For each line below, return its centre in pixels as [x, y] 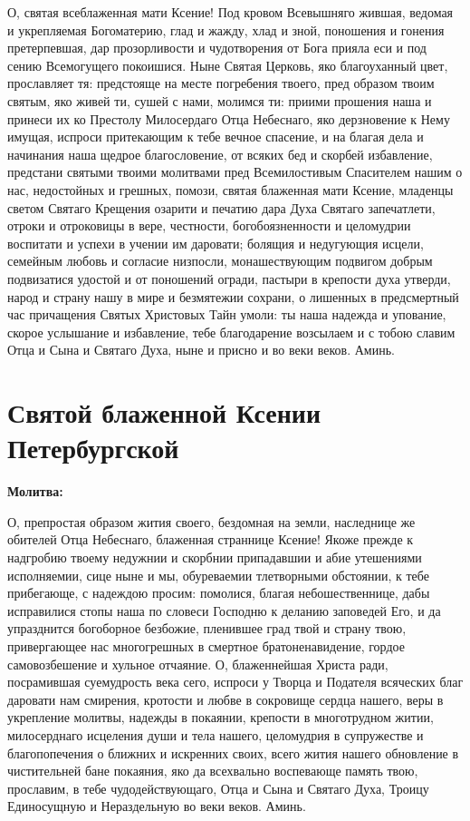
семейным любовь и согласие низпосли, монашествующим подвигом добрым [220, 261]
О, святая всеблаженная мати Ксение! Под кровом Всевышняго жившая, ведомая [230, 12]
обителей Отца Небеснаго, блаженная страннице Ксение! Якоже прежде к [211, 539]
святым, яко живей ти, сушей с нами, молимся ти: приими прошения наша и [220, 100]
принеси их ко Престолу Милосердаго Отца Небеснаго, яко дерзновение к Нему [229, 118]
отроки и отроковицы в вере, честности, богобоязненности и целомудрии [209, 225]
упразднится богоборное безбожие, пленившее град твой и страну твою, [207, 628]
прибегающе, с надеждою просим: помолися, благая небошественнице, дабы [219, 593]
